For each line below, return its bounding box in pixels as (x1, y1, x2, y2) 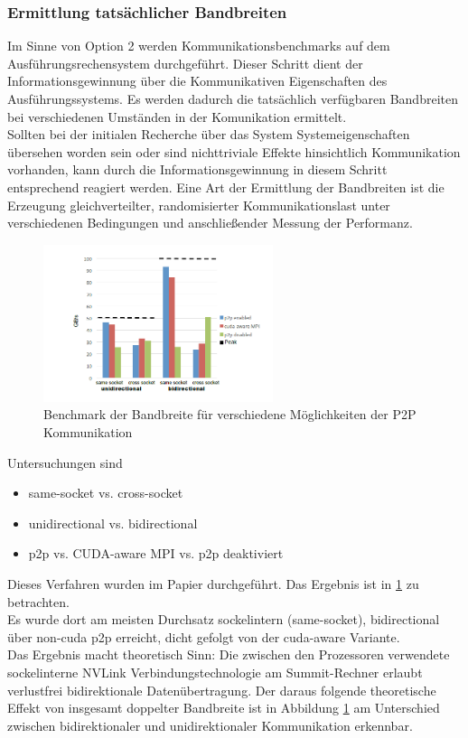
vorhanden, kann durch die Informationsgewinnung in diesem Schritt (7, 160, 388, 179)
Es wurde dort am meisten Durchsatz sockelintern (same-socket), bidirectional (7, 610, 440, 629)
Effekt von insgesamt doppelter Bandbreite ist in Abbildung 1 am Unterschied (7, 698, 440, 717)
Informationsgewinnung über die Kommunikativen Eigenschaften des (7, 71, 388, 90)
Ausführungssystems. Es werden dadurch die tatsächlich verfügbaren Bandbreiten (7, 89, 458, 107)
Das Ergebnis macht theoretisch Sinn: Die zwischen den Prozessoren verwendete (7, 645, 450, 664)
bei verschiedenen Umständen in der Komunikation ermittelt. (7, 107, 347, 126)
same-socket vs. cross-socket (28, 483, 183, 502)
